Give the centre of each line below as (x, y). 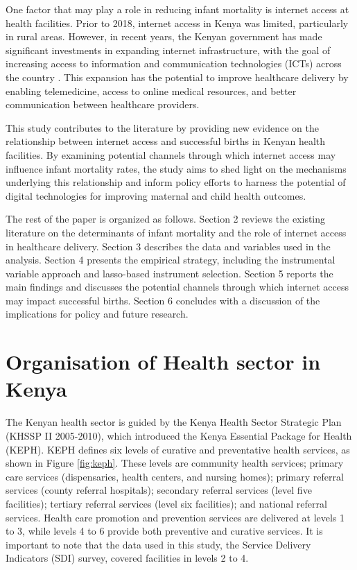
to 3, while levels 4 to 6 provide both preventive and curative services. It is (164, 531)
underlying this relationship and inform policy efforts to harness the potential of (176, 182)
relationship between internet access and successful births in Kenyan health (166, 141)
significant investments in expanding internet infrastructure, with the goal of (168, 50)
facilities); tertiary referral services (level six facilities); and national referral (166, 503)
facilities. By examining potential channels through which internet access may (171, 154)
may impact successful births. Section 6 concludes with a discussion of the (163, 300)
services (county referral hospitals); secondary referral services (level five (159, 490)
